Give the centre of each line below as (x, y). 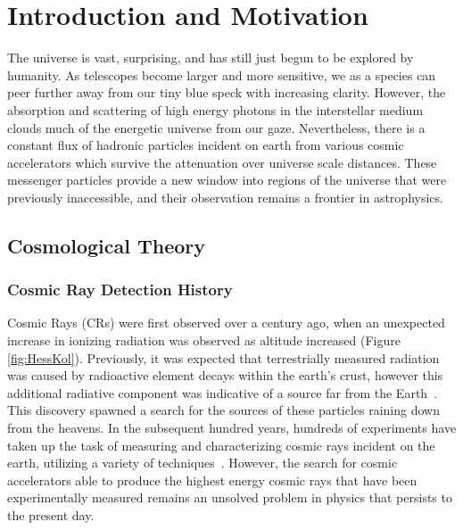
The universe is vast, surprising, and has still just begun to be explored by (211, 58)
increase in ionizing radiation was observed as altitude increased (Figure (204, 340)
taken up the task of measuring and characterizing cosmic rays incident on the (221, 445)
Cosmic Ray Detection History (120, 290)
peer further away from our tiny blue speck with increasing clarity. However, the (227, 92)
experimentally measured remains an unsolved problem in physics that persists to (230, 497)
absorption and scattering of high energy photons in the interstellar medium (215, 109)
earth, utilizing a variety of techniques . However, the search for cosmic (203, 463)
